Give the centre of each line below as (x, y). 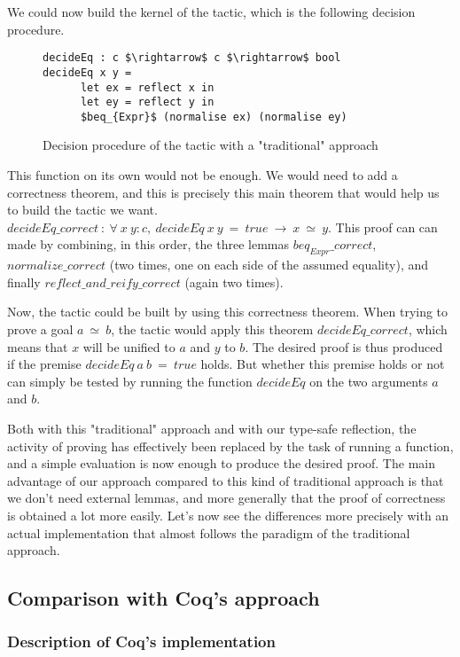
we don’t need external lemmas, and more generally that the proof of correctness (226, 498)
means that (38, 346)
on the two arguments (369, 381)
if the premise (44, 364)
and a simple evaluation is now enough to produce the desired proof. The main (221, 463)
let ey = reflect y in (147, 102)
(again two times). (234, 282)
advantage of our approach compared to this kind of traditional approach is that (226, 480)
